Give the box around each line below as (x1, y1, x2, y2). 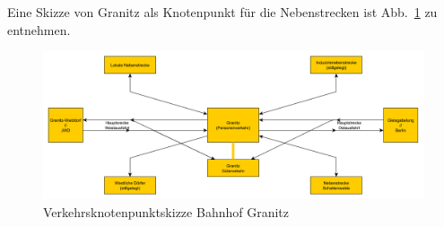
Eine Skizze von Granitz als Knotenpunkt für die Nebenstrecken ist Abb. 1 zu (7, 3, 438, 21)
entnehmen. (7, 20, 71, 39)
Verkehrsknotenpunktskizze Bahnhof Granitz (43, 202, 289, 221)
